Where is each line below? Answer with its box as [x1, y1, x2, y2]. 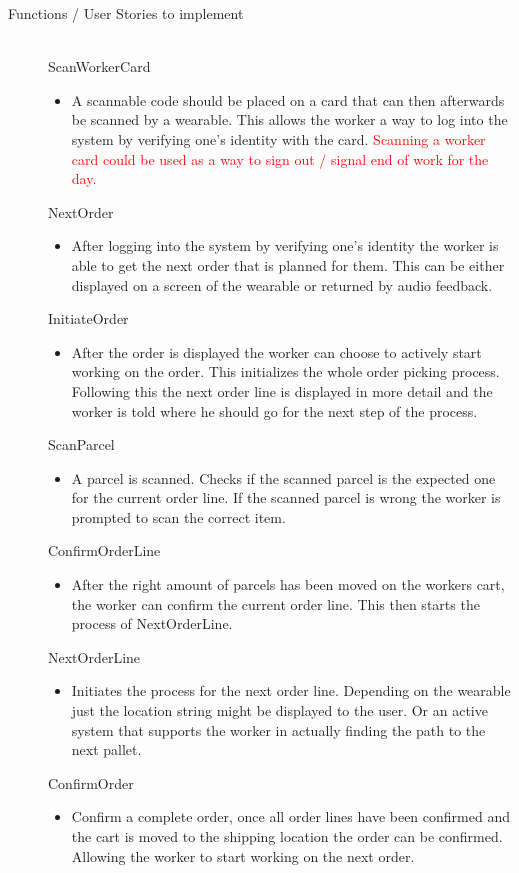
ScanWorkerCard [48, 56, 151, 77]
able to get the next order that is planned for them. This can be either [71, 254, 505, 275]
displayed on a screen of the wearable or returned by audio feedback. [71, 274, 493, 295]
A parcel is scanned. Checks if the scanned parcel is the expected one [71, 467, 496, 488]
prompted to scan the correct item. [71, 506, 286, 527]
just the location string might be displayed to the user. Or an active [71, 700, 488, 721]
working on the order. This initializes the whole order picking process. [71, 361, 500, 382]
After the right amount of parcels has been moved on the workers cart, [71, 574, 505, 595]
